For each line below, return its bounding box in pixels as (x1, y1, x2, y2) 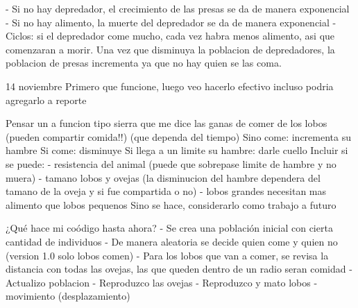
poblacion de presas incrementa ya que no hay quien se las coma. (6, 55, 282, 70)
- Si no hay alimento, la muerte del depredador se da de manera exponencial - (6, 15, 336, 29)
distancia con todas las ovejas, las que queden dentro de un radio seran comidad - (6, 262, 352, 276)
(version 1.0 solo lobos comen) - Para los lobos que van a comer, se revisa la (6, 248, 329, 262)
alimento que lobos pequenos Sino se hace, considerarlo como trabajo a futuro (6, 197, 336, 212)
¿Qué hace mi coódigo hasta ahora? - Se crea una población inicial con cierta (6, 221, 333, 235)
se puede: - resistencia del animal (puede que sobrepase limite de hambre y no (6, 156, 336, 171)
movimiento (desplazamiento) (6, 289, 130, 303)
